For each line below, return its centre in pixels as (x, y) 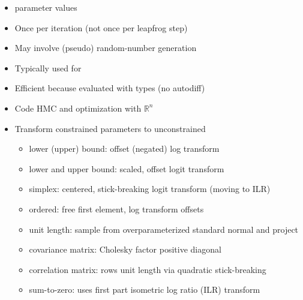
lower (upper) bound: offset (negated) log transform (124, 148)
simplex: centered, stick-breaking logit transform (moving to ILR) (150, 189)
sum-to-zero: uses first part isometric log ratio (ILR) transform (145, 289)
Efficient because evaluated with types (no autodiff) (110, 88)
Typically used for (48, 67)
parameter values (46, 7)
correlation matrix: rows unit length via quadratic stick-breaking (148, 269)
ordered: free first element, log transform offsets (116, 208)
